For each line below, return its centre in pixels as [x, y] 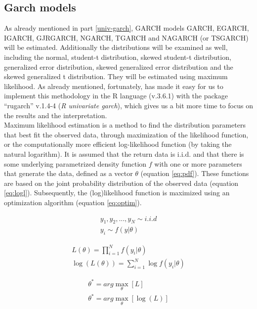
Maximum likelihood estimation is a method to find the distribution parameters [125, 125]
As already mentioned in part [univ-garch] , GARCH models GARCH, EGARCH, [127, 28]
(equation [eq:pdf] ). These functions [195, 173]
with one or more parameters [198, 163]
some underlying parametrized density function [75, 163]
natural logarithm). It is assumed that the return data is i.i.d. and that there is [124, 154]
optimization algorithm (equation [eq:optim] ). [73, 202]
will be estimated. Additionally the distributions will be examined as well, [116, 47]
